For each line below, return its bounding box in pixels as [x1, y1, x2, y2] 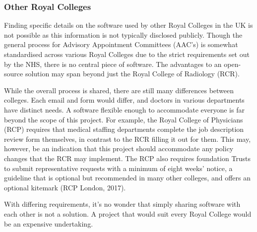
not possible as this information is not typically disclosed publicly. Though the [4, 29, 243, 40]
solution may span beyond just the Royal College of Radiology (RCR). [25, 68, 240, 79]
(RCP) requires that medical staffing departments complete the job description [4, 124, 244, 134]
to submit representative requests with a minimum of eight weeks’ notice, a [4, 163, 233, 173]
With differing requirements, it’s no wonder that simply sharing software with [4, 199, 241, 209]
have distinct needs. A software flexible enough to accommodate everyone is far [4, 104, 245, 115]
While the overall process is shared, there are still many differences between [4, 85, 234, 95]
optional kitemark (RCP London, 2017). [4, 182, 126, 192]
